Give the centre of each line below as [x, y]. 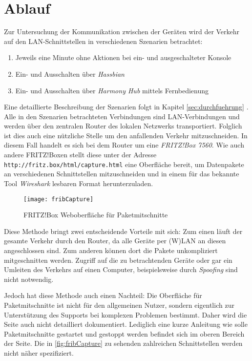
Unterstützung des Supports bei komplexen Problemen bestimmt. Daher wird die [126, 314]
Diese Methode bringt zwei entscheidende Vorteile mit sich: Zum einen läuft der [123, 231]
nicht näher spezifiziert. [39, 352]
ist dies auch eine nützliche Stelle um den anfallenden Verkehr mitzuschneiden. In [126, 135]
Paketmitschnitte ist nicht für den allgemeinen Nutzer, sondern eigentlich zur [119, 305]
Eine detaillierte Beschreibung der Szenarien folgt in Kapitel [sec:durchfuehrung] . [126, 107]
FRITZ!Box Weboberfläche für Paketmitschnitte [96, 215]
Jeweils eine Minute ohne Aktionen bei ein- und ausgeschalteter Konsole [123, 57]
